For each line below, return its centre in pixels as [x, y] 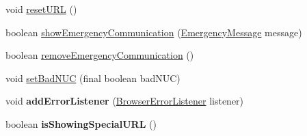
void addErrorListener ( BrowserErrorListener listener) [125, 101]
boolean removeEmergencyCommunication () [100, 55]
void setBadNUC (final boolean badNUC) [93, 78]
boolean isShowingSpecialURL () [81, 123]
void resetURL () [41, 9]
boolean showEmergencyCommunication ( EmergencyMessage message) [154, 32]
